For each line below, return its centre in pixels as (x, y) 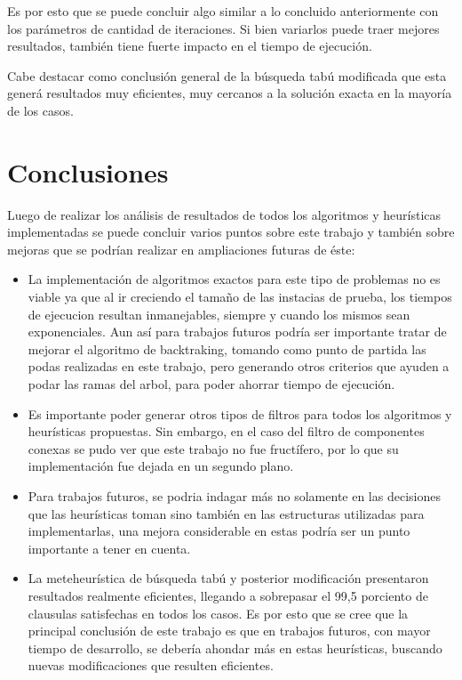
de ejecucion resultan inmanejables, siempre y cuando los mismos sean (219, 314)
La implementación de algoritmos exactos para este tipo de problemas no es (234, 279)
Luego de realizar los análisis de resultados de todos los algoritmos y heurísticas (224, 214)
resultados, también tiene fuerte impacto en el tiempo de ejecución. (190, 46)
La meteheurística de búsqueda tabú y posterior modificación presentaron (228, 578)
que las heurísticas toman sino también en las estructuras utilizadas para (226, 513)
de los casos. (40, 110)
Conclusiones (88, 171)
